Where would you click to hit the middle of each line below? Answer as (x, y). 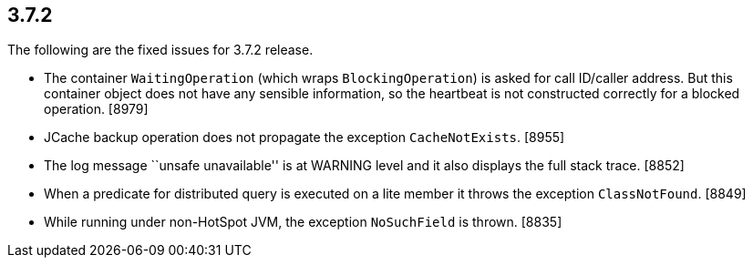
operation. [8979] (96, 109)
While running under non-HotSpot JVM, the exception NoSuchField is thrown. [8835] (303, 222)
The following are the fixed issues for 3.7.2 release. (160, 50)
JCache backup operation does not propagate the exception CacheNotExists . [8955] (304, 138)
